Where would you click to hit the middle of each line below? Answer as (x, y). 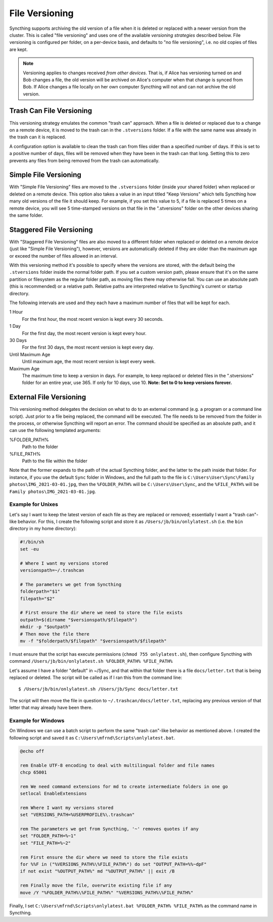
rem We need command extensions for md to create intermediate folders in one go (124, 786)
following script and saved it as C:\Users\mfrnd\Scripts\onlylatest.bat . (92, 738)
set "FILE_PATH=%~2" (45, 843)
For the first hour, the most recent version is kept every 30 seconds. (93, 319)
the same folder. (26, 215)
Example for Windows (37, 721)
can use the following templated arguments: (55, 430)
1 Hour (16, 312)
